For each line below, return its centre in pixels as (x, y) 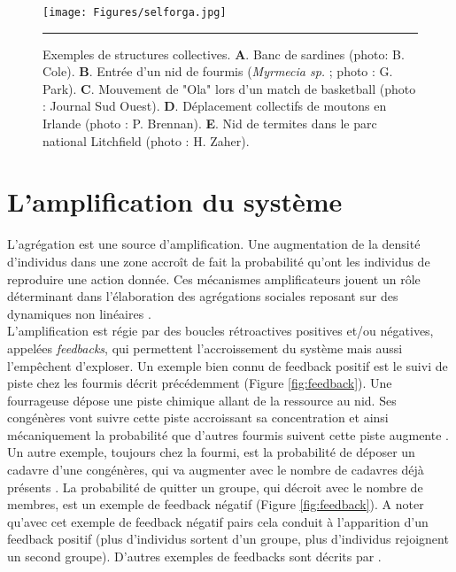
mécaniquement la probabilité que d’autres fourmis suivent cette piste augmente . (228, 434)
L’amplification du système (175, 201)
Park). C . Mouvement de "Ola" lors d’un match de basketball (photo (229, 88)
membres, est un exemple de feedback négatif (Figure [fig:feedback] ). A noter (216, 504)
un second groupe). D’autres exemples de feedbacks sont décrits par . (194, 557)
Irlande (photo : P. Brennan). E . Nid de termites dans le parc (210, 124)
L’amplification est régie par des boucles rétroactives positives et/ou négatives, (220, 331)
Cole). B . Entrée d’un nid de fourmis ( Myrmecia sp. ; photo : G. (218, 71)
